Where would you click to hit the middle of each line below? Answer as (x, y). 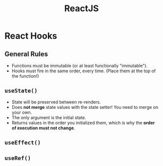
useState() (21, 91)
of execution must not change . (43, 128)
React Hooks (31, 36)
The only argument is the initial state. (49, 117)
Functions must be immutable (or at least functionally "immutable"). (80, 66)
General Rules (26, 54)
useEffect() (23, 143)
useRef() (18, 158)
